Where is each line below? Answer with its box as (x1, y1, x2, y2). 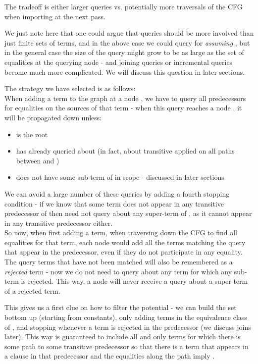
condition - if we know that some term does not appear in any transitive (4, 198, 224, 208)
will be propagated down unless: (4, 112, 102, 122)
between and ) (16, 155, 59, 165)
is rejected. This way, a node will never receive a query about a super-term (21, 276, 248, 286)
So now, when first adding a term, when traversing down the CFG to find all (4, 227, 238, 238)
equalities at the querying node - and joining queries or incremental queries (4, 56, 233, 67)
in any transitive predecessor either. (4, 217, 113, 228)
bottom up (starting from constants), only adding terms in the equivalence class (4, 312, 247, 322)
